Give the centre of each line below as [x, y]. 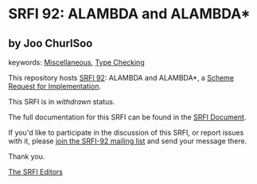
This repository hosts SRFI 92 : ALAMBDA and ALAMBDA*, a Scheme [121, 78]
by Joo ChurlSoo [51, 43]
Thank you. [27, 157]
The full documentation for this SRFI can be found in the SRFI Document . [127, 117]
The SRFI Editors [36, 172]
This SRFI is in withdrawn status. [62, 102]
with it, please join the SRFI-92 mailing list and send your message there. [128, 141]
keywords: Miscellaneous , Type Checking [76, 62]
